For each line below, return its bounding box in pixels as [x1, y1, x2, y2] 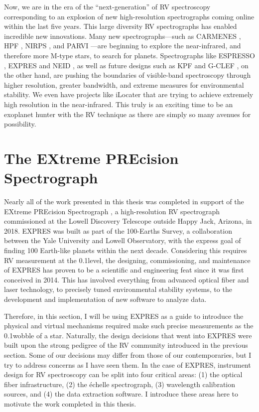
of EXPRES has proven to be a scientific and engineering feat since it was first [4, 265, 244, 275]
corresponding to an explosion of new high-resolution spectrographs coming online [4, 11, 255, 21]
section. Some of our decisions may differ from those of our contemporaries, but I [4, 349, 252, 360]
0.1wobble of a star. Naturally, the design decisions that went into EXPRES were [4, 330, 252, 340]
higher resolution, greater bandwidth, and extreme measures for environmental [4, 79, 244, 90]
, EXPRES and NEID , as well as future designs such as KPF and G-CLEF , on [4, 60, 249, 70]
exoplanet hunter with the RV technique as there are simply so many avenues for [4, 109, 251, 119]
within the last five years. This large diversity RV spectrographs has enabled [4, 21, 237, 31]
